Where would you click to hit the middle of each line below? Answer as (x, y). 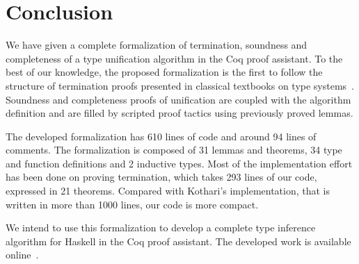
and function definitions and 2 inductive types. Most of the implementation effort (179, 163)
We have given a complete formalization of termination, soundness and (157, 45)
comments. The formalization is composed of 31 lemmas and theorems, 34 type (174, 150)
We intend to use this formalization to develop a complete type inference (161, 228)
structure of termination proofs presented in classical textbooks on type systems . (180, 85)
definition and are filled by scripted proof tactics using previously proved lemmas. (179, 113)
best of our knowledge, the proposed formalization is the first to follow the (164, 72)
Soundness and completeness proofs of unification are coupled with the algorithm (178, 99)
